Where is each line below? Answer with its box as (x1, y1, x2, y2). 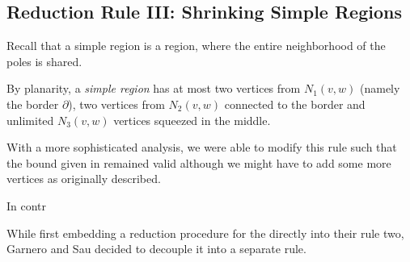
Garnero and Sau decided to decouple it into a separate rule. (6, 240, 306, 257)
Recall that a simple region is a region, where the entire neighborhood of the (6, 37, 386, 54)
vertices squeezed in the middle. (113, 111, 271, 128)
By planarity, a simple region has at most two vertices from (6, 80, 301, 97)
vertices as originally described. (6, 170, 161, 187)
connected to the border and (224, 95, 366, 112)
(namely (360, 80, 400, 97)
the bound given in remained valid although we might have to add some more (6, 154, 391, 171)
